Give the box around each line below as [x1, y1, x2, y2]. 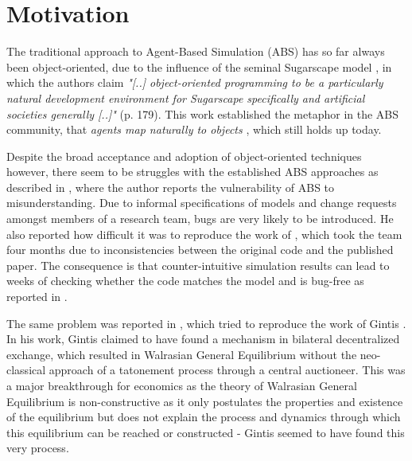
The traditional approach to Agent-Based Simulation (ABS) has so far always [6, 43, 385, 60]
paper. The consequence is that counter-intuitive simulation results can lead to [6, 256, 390, 273]
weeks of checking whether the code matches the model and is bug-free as [6, 272, 364, 289]
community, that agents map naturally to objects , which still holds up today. [6, 121, 382, 138]
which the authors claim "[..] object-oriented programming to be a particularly [6, 74, 383, 91]
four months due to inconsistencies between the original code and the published [6, 241, 394, 258]
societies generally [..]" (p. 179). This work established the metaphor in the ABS [6, 105, 399, 122]
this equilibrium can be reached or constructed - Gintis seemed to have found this [6, 424, 405, 440]
